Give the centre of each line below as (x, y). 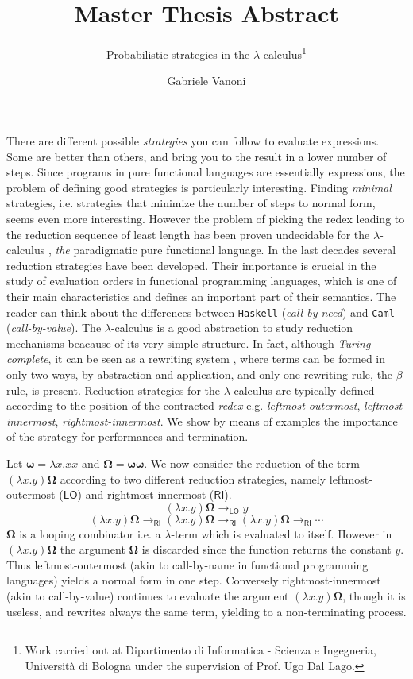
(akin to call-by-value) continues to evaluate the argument (148, 596)
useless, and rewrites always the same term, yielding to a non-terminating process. (206, 611)
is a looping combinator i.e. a (90, 533)
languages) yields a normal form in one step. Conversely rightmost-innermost (194, 580)
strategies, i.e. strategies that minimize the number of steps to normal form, (191, 203)
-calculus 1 (283, 53)
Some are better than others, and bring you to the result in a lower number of (197, 156)
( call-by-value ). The (54, 328)
